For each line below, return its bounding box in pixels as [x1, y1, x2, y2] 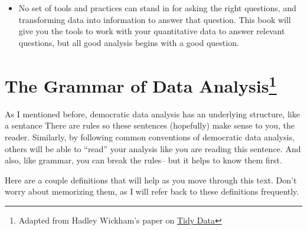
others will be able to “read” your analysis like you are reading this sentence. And [5, 142, 301, 155]
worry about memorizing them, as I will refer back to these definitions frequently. [5, 185, 299, 198]
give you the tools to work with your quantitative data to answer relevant [18, 25, 285, 37]
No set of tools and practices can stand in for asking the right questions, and [18, 2, 296, 14]
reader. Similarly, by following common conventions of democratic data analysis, [5, 131, 295, 143]
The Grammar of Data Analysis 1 [5, 71, 277, 97]
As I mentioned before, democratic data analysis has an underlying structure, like [5, 107, 300, 120]
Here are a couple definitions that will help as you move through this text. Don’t [5, 173, 297, 186]
